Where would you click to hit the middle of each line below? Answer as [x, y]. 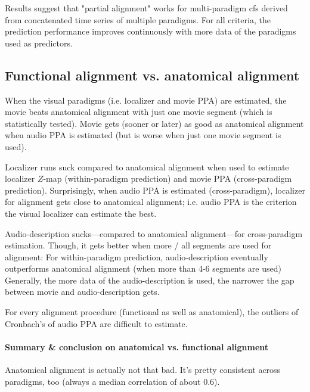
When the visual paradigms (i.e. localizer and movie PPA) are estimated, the [146, 100]
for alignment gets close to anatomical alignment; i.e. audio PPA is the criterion [151, 202]
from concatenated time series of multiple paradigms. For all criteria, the [138, 19]
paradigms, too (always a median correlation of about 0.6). [112, 381]
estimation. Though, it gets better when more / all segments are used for [138, 245]
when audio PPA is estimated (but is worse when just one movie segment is [143, 135]
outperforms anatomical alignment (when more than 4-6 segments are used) [143, 268]
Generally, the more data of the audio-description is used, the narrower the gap [150, 280]
